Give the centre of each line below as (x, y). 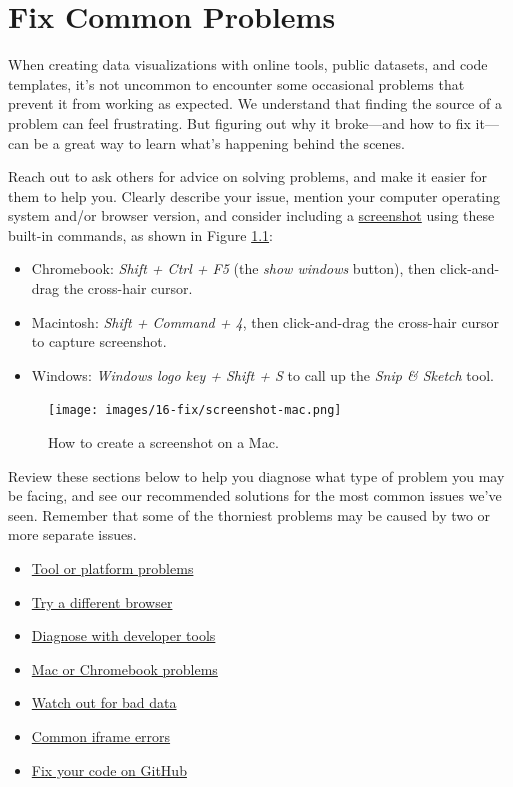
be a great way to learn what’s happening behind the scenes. (219, 142)
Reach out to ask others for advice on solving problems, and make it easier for (248, 176)
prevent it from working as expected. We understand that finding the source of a (255, 103)
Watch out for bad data (104, 702)
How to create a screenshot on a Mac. (163, 442)
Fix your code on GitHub (109, 769)
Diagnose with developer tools (123, 635)
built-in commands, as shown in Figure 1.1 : (140, 234)
